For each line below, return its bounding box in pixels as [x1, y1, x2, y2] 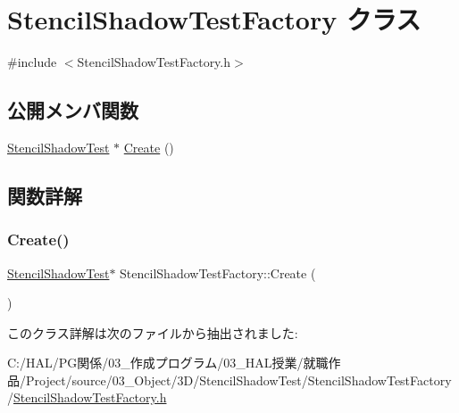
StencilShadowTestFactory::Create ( [120, 263, 316, 282]
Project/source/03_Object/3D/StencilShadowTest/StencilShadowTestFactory [25, 370, 452, 389]
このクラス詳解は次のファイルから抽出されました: [7, 323, 298, 342]
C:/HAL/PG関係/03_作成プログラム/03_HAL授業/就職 [7, 353, 329, 372]
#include [7, 53, 57, 71]
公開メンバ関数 [7, 96, 138, 124]
